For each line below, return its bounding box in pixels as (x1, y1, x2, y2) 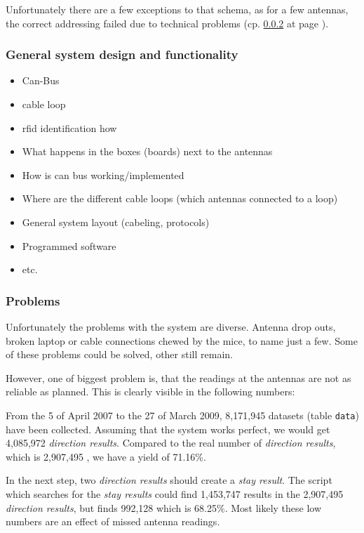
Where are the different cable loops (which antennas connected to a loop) (22, 191, 338, 206)
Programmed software (22, 238, 116, 253)
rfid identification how (22, 120, 117, 135)
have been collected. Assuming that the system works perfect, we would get (6, 421, 330, 436)
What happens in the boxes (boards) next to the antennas (22, 144, 273, 159)
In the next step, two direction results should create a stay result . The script (6, 473, 332, 487)
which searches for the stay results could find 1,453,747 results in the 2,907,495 (6, 486, 344, 501)
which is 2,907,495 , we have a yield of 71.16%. (6, 449, 206, 463)
